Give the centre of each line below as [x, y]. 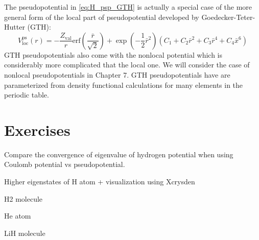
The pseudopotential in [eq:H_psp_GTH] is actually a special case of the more [128, 7]
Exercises [37, 129]
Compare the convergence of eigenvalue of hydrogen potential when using [119, 154]
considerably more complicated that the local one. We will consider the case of [127, 65]
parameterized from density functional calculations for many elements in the [124, 85]
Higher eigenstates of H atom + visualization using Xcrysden [100, 182]
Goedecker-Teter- [228, 17]
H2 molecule [23, 198]
